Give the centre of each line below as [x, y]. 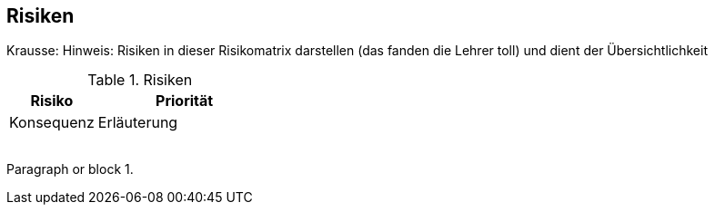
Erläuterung [138, 123]
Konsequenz [52, 123]
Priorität [185, 101]
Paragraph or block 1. [70, 169]
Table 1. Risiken [140, 80]
